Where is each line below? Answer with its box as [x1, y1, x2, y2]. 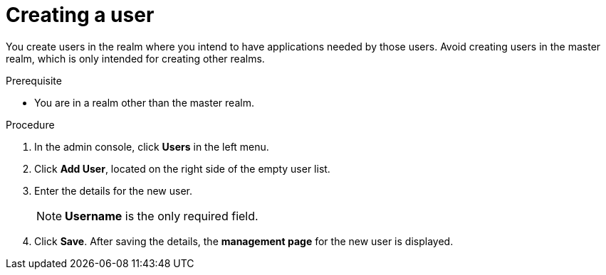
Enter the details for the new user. [34, 184, 192, 197]
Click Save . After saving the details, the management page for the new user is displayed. [34, 234, 454, 247]
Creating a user [6, 3, 155, 27]
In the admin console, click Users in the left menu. [34, 140, 269, 153]
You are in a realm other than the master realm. [34, 96, 254, 109]
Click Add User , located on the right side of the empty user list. [34, 162, 330, 175]
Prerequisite [6, 74, 62, 87]
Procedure [6, 118, 55, 131]
